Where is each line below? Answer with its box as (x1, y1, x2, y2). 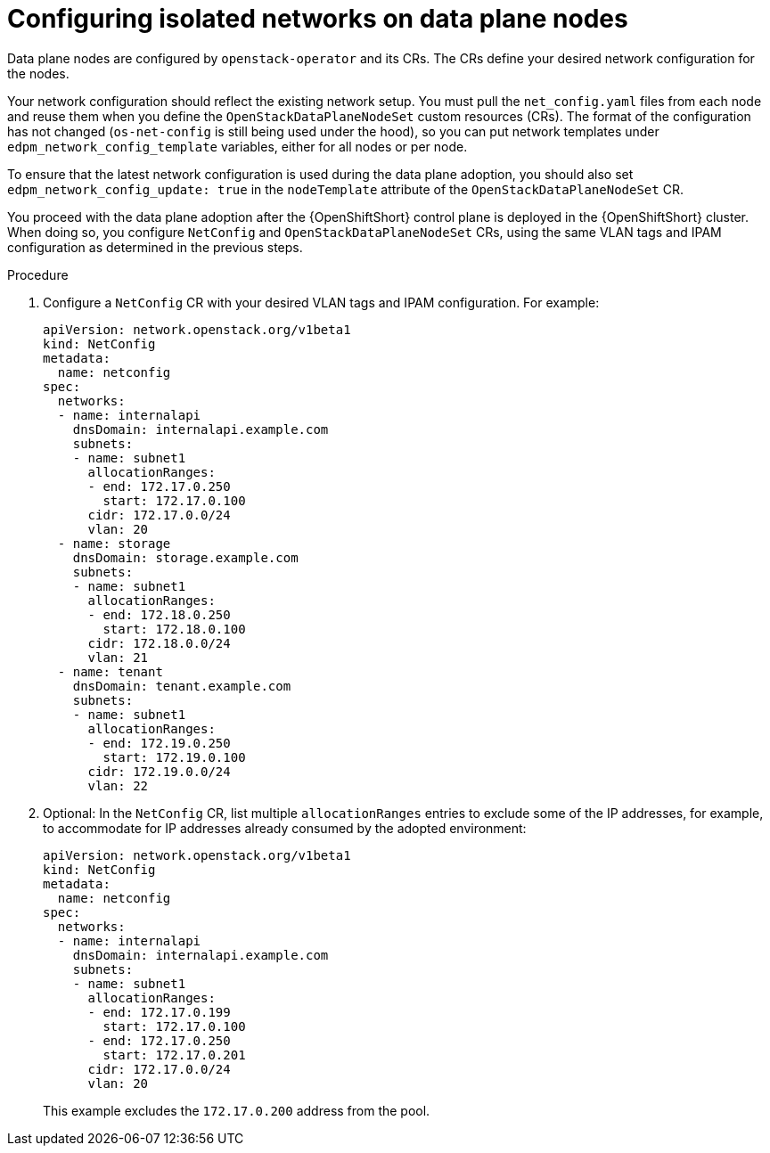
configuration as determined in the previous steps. (7, 239, 303, 255)
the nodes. (7, 65, 70, 81)
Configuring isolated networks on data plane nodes (7, 4, 628, 34)
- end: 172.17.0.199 (87, 1004, 231, 1019)
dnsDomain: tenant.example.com (72, 678, 291, 693)
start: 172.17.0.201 (102, 1047, 246, 1062)
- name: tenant (57, 664, 163, 679)
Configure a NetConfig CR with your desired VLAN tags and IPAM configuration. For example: (43, 294, 600, 310)
